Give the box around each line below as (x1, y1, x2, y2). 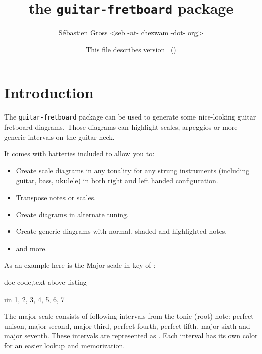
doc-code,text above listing (4, 276, 87, 287)
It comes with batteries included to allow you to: (4, 148, 155, 159)
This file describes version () (86, 44, 176, 54)
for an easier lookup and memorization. (4, 340, 125, 350)
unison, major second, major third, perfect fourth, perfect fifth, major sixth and (4, 320, 250, 331)
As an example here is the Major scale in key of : (4, 260, 156, 270)
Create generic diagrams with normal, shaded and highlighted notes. (16, 226, 227, 237)
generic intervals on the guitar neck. (4, 131, 115, 142)
